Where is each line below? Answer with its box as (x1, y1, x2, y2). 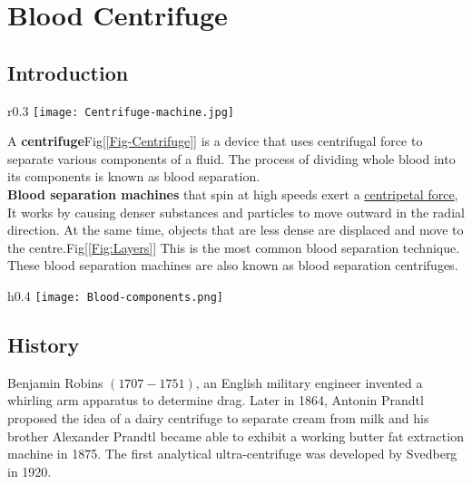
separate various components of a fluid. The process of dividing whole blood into (7, 149, 456, 168)
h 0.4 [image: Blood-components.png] (7, 286, 223, 305)
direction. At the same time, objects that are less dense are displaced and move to (7, 220, 464, 239)
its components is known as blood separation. (7, 167, 261, 186)
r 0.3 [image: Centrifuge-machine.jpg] (7, 101, 234, 120)
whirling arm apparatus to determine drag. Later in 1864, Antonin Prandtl (7, 391, 424, 410)
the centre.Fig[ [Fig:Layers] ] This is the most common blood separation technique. (7, 237, 460, 257)
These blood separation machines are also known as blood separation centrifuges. (7, 256, 458, 275)
